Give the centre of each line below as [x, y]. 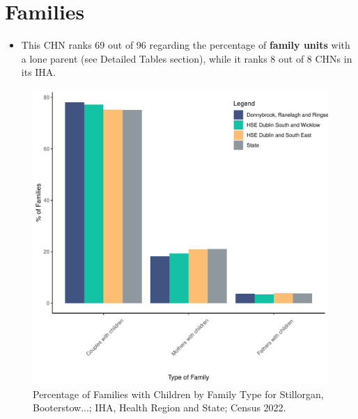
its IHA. [39, 72]
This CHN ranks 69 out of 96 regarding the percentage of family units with [186, 45]
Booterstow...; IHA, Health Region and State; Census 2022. [159, 408]
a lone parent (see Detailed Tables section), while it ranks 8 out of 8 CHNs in [187, 58]
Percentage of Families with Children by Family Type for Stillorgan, [178, 394]
